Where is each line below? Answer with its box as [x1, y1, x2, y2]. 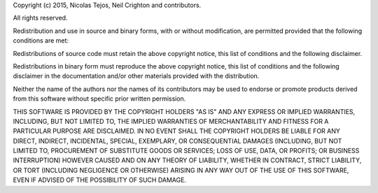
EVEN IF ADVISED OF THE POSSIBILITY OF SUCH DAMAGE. [13, 176, 187, 185]
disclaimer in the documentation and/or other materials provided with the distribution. [13, 72, 260, 80]
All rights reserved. [13, 14, 68, 22]
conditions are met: [13, 36, 69, 45]
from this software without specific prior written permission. [13, 94, 186, 103]
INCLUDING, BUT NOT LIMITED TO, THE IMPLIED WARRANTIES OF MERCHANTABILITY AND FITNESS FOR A [13, 117, 329, 125]
